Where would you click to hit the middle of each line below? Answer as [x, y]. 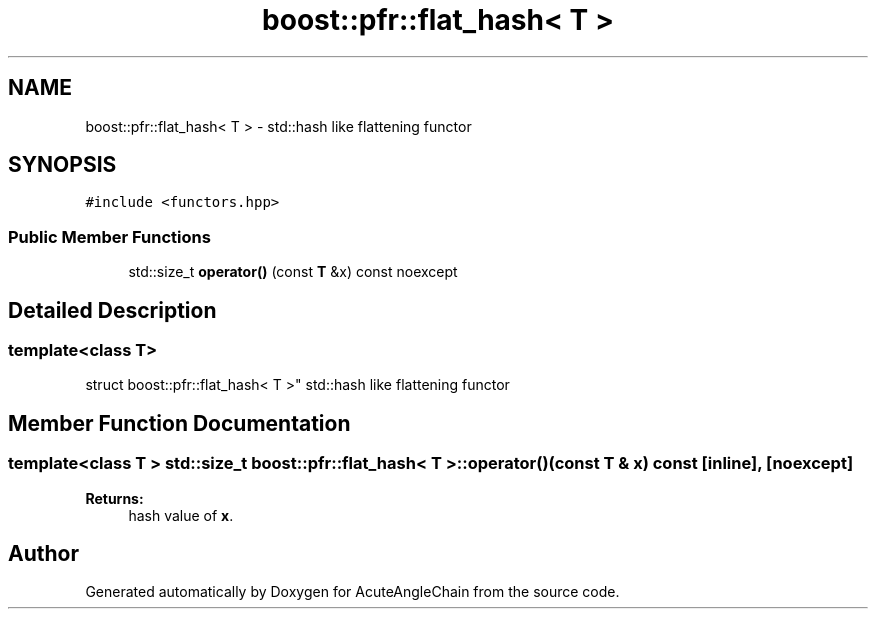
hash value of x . [181, 515]
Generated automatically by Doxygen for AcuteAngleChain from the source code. [352, 592]
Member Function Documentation [179, 423]
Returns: [114, 498]
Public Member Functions [109, 236]
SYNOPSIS [62, 165]
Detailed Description [112, 310]
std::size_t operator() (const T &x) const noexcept [293, 272]
